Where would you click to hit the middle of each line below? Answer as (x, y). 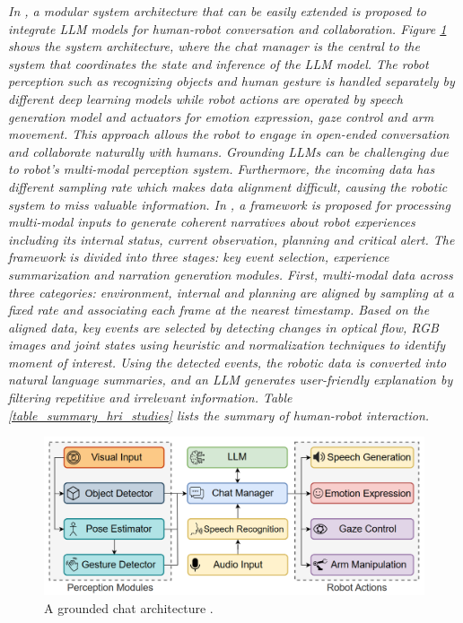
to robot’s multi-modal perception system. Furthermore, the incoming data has (222, 169)
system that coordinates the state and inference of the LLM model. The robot (218, 63)
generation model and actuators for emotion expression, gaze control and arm (221, 116)
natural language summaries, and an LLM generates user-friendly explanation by (231, 380)
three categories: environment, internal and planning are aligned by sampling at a (231, 292)
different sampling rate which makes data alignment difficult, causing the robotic (228, 186)
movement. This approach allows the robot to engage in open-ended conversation (229, 134)
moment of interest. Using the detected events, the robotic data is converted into (227, 362)
